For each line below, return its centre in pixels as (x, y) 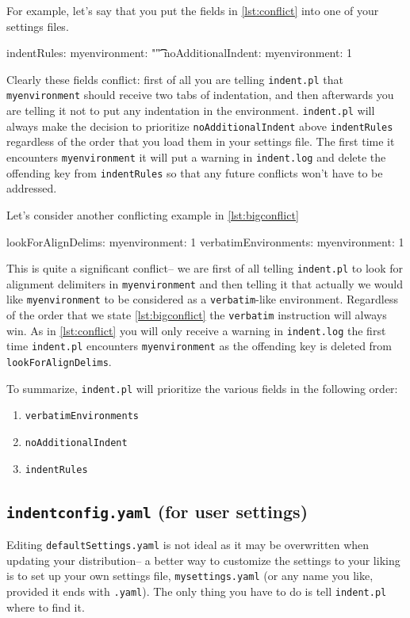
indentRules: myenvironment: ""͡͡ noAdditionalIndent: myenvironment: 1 (180, 53)
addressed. (32, 188)
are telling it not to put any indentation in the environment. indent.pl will (191, 111)
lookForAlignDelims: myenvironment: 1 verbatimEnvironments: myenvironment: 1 (205, 241)
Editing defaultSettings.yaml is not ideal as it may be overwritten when (188, 545)
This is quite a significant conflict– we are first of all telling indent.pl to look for (205, 268)
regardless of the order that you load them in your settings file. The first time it (201, 141)
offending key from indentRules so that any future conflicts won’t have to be (195, 172)
